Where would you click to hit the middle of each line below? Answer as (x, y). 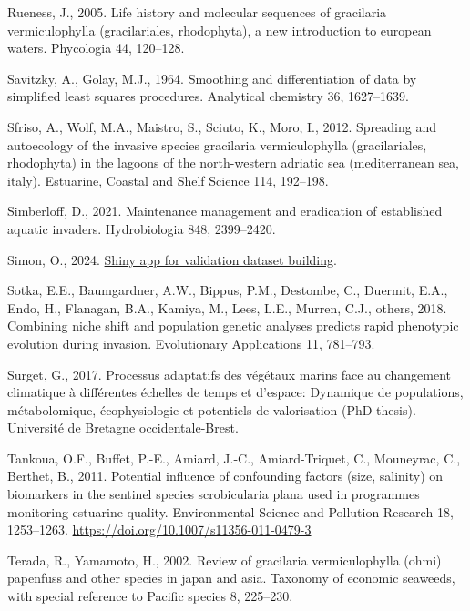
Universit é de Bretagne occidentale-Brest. (123, 428)
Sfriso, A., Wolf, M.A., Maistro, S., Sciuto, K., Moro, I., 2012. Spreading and (222, 126)
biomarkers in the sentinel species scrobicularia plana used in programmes (214, 494)
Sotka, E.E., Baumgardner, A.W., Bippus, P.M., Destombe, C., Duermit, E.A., (228, 290)
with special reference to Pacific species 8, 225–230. (150, 596)
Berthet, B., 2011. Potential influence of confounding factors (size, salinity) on (225, 476)
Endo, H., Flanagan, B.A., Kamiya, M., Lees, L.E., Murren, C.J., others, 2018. (227, 307)
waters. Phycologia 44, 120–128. (96, 48)
